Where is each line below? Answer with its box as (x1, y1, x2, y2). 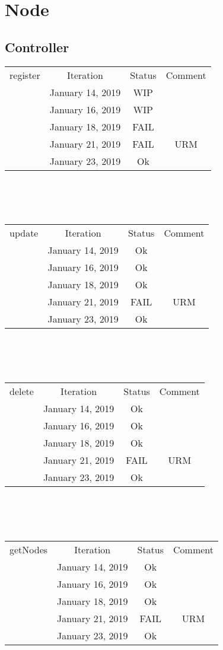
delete (9, 384, 34, 399)
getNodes (9, 542, 48, 556)
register (9, 68, 40, 82)
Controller (5, 37, 69, 56)
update (9, 226, 39, 240)
